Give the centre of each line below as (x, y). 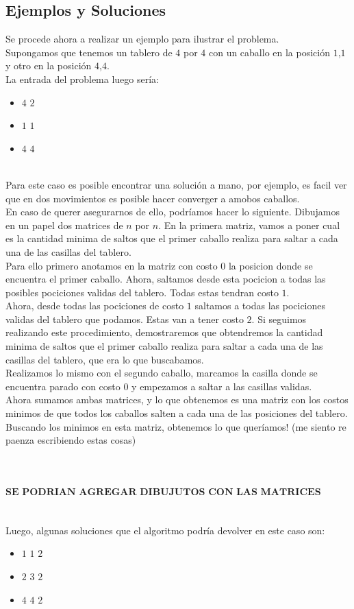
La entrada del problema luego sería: (82, 79)
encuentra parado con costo (63, 386)
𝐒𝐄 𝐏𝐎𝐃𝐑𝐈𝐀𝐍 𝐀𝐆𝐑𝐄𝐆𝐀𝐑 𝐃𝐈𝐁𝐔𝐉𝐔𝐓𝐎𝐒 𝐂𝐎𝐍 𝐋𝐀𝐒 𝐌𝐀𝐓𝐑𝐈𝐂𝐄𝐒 (163, 492)
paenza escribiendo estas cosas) (71, 440)
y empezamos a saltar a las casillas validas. (222, 386)
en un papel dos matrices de (64, 225)
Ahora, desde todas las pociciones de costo (95, 306)
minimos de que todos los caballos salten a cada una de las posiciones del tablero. (177, 413)
